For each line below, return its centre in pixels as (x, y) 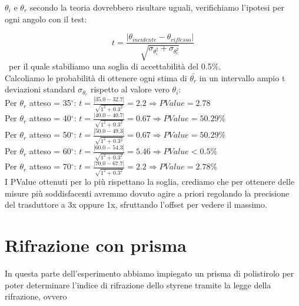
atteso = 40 (50, 118)
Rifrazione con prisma (96, 245)
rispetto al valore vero (130, 89)
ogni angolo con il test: (46, 19)
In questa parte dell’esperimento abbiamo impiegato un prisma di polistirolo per (149, 273)
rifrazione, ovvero (36, 296)
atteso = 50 (50, 134)
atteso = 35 (50, 103)
